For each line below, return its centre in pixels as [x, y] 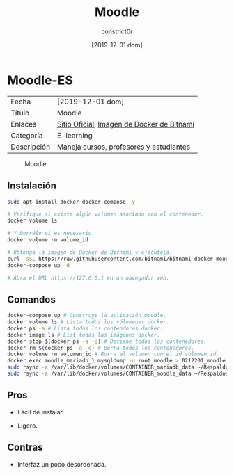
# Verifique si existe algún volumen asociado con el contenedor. [106, 214]
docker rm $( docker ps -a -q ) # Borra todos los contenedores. [101, 348]
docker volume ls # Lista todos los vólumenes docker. [88, 322]
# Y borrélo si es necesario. [51, 234]
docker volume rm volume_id [48, 240]
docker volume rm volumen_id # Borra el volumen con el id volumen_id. [113, 354]
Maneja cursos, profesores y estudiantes [123, 147]
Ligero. [28, 426]
